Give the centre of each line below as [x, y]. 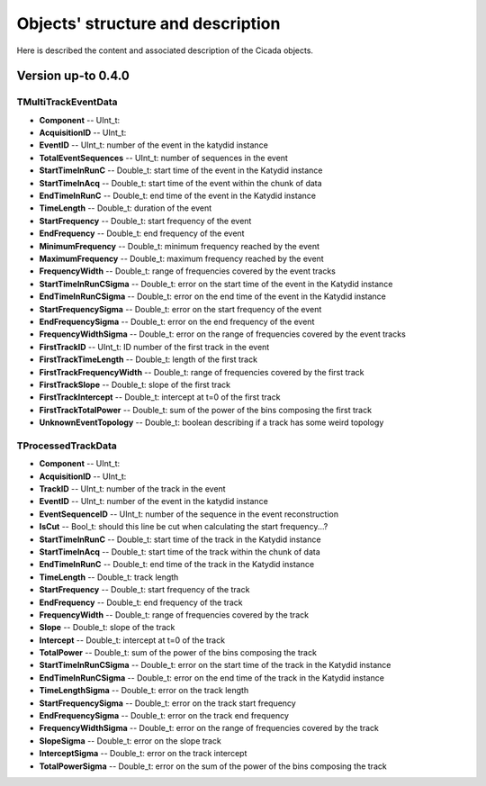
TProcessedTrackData [67, 446]
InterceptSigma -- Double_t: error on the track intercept [143, 754]
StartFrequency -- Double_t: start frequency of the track [144, 590]
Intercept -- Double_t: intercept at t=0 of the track [132, 640]
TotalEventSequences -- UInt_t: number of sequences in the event [163, 158]
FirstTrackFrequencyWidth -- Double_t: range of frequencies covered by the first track [202, 372]
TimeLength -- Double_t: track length [109, 577]
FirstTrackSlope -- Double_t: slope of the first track [135, 384]
